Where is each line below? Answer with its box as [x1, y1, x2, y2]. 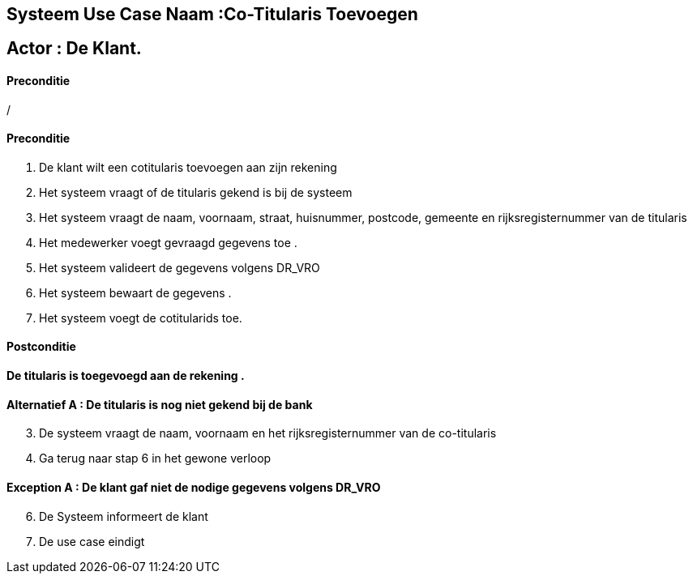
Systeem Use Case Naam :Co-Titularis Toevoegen [6, 4, 418, 24]
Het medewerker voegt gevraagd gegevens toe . [39, 235, 297, 249]
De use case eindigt [39, 534, 145, 548]
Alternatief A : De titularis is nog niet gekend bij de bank [6, 397, 313, 412]
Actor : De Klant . [6, 38, 142, 59]
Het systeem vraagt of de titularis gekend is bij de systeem [39, 185, 353, 199]
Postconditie [6, 339, 76, 354]
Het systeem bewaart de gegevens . [39, 285, 232, 300]
